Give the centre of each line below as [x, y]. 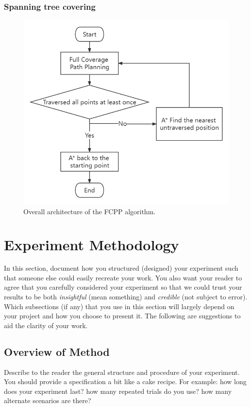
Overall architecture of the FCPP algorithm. [90, 211]
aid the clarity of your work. [46, 325]
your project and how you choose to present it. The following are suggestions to [122, 316]
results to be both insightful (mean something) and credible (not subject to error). [126, 297]
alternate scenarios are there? [48, 400]
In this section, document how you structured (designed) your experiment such [121, 268]
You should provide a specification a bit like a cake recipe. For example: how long [125, 381]
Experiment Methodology [92, 245]
